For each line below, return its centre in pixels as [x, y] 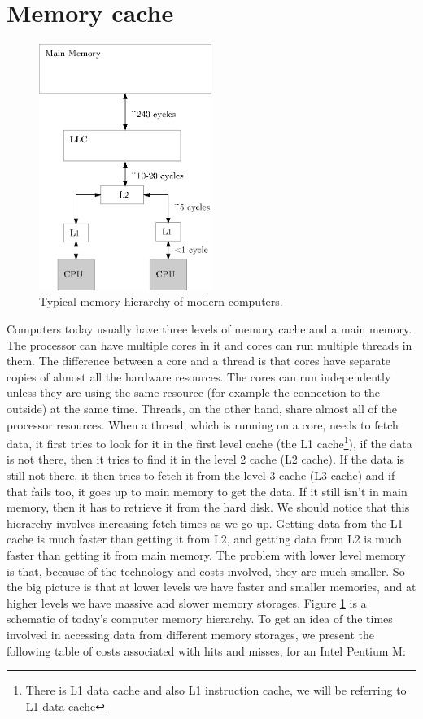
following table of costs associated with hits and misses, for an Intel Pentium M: [206, 650]
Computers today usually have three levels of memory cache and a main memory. [209, 329]
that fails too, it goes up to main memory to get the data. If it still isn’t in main [207, 491]
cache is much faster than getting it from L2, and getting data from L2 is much [205, 539]
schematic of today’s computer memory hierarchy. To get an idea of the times [200, 619]
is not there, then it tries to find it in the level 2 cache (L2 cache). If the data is [205, 459]
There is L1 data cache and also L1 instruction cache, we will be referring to [216, 690]
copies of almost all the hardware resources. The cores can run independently [199, 376]
